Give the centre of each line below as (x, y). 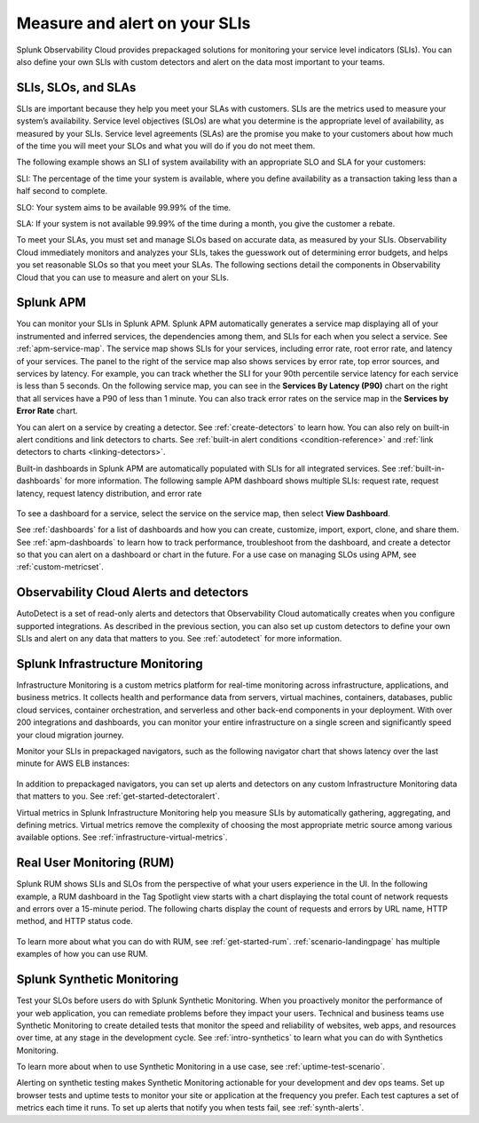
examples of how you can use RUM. (82, 954)
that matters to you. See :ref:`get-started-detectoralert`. (118, 796)
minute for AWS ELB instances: (73, 763)
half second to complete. (62, 191)
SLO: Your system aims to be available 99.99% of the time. (124, 207)
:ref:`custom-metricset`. (60, 567)
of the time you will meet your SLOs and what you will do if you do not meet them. (166, 146)
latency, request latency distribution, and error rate (109, 493)
